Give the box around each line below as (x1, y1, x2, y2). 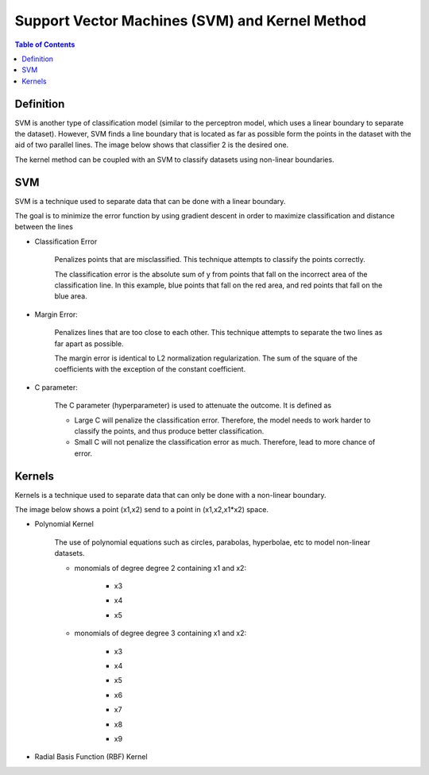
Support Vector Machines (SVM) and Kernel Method (14, 12, 367, 29)
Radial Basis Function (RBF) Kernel (34, 752, 148, 762)
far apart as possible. (54, 338, 124, 349)
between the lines (14, 222, 73, 232)
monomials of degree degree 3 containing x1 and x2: (74, 628, 247, 638)
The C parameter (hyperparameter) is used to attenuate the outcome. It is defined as (54, 401, 332, 411)
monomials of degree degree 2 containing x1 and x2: (74, 563, 246, 573)
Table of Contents (14, 40, 75, 49)
